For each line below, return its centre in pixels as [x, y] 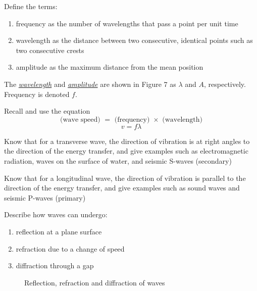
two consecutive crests [50, 50]
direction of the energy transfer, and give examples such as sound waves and [122, 188]
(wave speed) [80, 119]
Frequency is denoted [37, 94]
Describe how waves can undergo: [56, 214]
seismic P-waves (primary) [45, 197]
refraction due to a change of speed [70, 248]
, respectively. [225, 84]
